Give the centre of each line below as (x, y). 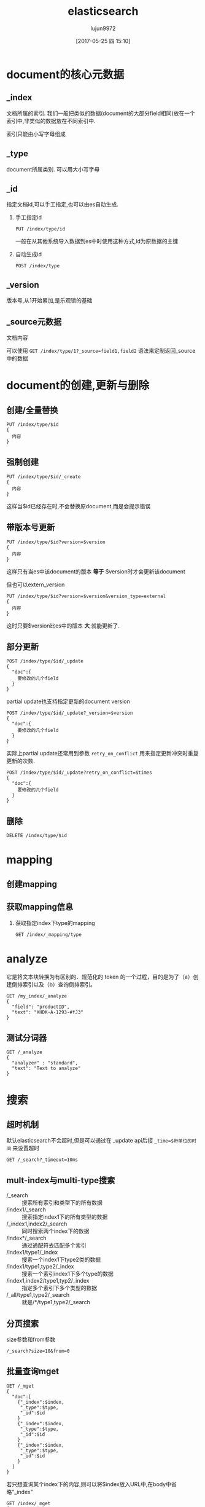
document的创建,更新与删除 (78, 386)
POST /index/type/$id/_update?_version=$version (70, 713)
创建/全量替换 (32, 410)
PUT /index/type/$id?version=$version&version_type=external (86, 596)
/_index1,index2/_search (37, 1224)
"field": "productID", (41, 1007)
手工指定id (28, 218)
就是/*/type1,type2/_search (56, 1302)
